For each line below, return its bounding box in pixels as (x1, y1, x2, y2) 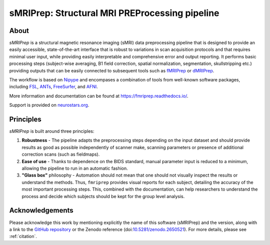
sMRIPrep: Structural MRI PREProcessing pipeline (9, 7, 219, 18)
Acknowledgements (9, 206, 73, 215)
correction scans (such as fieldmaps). (21, 151, 100, 157)
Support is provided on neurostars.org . (9, 102, 89, 108)
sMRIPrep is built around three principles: (9, 128, 94, 134)
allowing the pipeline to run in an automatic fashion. (21, 165, 128, 172)
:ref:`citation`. (9, 234, 37, 240)
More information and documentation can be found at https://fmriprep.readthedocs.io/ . (9, 93, 188, 99)
